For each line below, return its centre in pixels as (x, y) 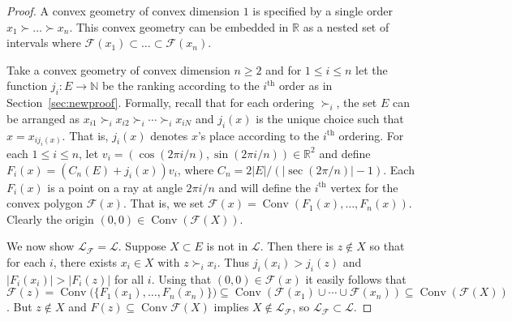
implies (231, 307)
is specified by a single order (323, 11)
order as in (305, 86)
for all (129, 278)
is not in (227, 246)
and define (345, 153)
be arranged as (43, 118)
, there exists (85, 261)
